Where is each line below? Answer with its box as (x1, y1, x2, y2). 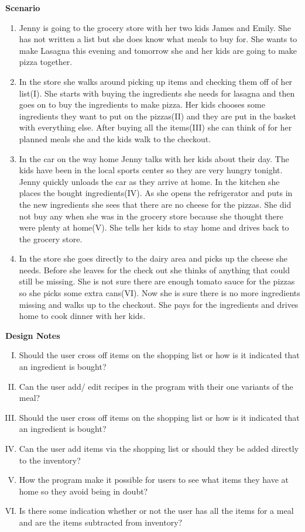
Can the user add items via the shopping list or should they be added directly (19, 442, 299, 454)
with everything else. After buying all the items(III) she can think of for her (19, 121, 292, 133)
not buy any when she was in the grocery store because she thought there (19, 210, 283, 222)
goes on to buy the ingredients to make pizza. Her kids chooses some (19, 98, 265, 111)
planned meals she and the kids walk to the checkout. (19, 132, 211, 145)
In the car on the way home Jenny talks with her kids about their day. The (19, 152, 289, 164)
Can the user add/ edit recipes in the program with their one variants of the (19, 380, 293, 392)
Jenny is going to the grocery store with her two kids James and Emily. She (19, 21, 291, 33)
